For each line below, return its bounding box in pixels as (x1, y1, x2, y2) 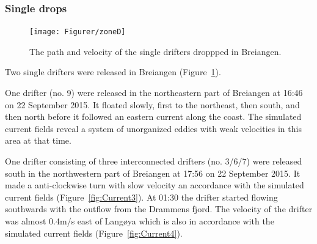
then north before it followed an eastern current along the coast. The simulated (5, 110, 302, 123)
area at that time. (5, 134, 71, 147)
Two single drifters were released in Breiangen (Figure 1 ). (5, 65, 221, 78)
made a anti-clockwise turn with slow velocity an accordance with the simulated (5, 179, 304, 191)
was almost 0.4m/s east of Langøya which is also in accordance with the (5, 215, 274, 227)
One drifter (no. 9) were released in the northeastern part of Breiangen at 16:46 (5, 86, 303, 99)
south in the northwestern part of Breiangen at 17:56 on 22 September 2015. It (5, 166, 301, 179)
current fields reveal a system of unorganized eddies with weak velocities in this (5, 122, 302, 135)
